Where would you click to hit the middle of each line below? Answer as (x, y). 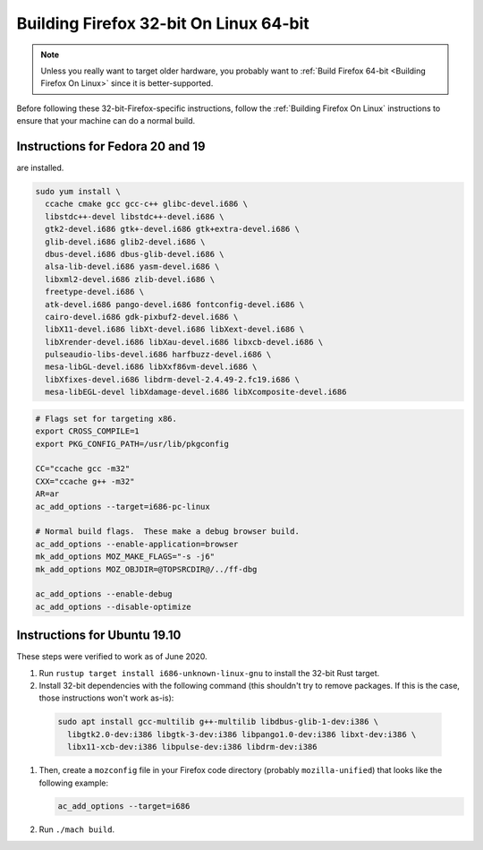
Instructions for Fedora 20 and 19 (111, 146)
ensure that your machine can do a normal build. (106, 121)
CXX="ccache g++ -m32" (85, 481)
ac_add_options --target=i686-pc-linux (123, 507)
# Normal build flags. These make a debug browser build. (167, 532)
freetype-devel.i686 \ (95, 292)
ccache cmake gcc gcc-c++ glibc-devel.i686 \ (146, 204)
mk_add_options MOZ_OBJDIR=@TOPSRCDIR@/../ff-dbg (146, 569)
